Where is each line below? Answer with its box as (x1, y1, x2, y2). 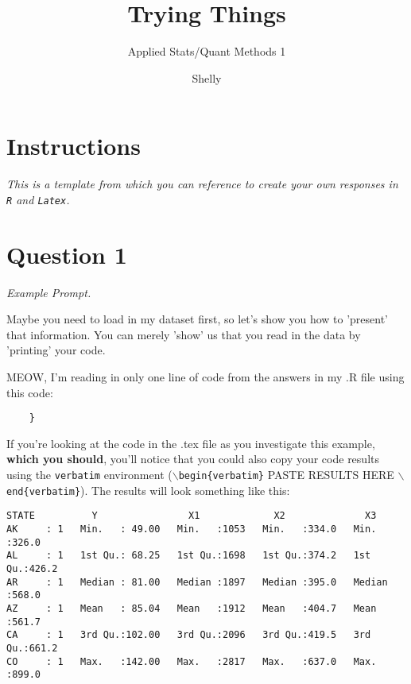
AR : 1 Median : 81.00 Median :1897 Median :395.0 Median (6, 576, 388, 588)
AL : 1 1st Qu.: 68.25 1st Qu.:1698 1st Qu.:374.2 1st (6, 550, 371, 562)
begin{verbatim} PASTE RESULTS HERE (178, 466, 394, 483)
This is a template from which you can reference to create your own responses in (6, 176, 398, 192)
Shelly (192, 69, 222, 86)
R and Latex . (6, 191, 70, 207)
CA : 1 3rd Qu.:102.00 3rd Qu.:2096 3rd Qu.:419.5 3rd (6, 629, 371, 641)
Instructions (6, 129, 141, 162)
